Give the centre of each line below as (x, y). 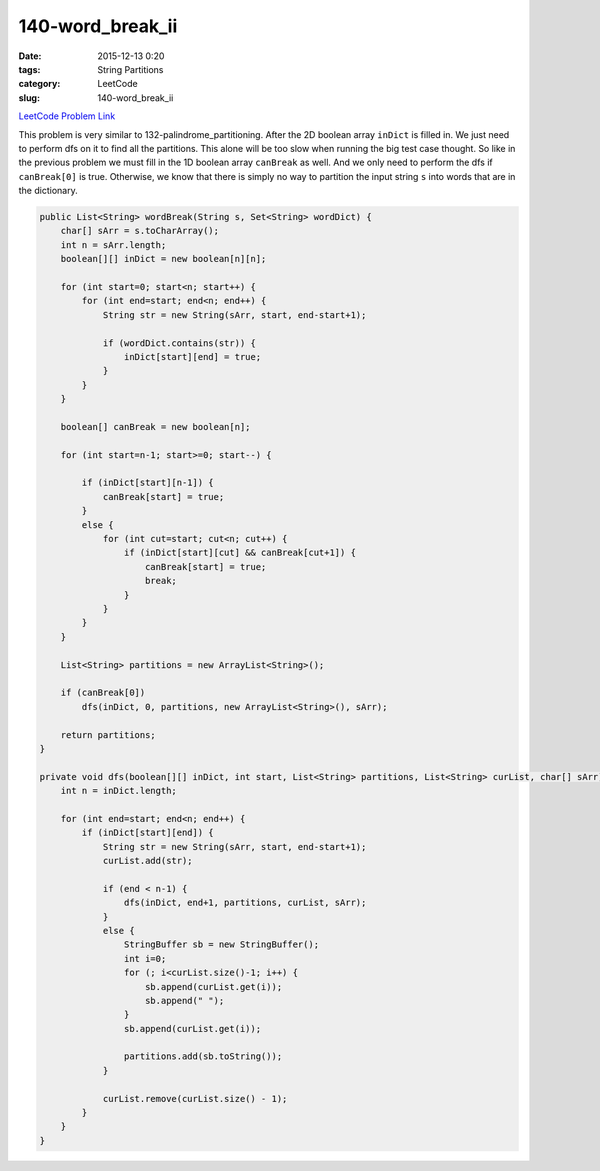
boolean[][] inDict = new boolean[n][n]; (163, 259)
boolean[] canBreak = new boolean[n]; (155, 426)
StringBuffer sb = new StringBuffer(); (221, 944)
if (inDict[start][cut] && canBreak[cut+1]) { (240, 553)
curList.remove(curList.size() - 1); (195, 1098)
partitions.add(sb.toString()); (203, 1056)
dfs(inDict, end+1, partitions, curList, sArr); (245, 903)
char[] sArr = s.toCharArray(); (140, 231)
